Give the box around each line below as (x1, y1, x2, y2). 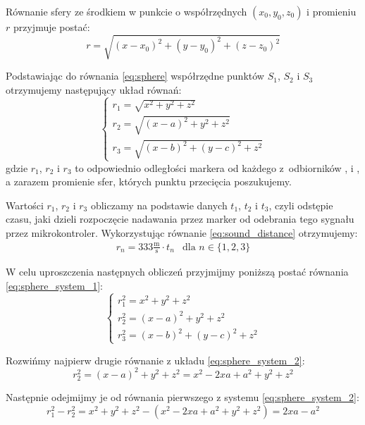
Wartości (6, 197, 44, 212)
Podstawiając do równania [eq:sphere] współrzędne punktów (6, 68, 264, 83)
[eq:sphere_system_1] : (6, 278, 103, 292)
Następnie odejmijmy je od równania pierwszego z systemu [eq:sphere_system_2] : (6, 389, 359, 404)
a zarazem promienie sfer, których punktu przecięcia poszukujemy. (6, 174, 292, 189)
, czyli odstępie (268, 197, 333, 212)
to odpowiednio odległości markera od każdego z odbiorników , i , (75, 160, 360, 175)
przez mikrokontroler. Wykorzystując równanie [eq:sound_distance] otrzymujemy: (6, 225, 358, 240)
